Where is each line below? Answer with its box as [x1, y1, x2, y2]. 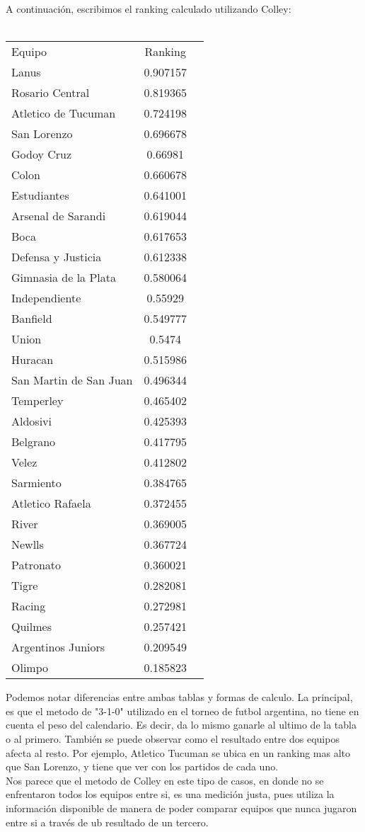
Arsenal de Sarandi [11, 207, 106, 224]
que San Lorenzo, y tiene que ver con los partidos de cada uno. [6, 759, 279, 774]
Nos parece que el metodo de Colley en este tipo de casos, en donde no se [6, 773, 324, 787]
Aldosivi [11, 413, 52, 430]
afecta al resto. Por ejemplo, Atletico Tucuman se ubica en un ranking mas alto [6, 745, 351, 760]
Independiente [11, 290, 81, 307]
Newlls [11, 536, 44, 553]
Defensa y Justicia [11, 249, 102, 266]
